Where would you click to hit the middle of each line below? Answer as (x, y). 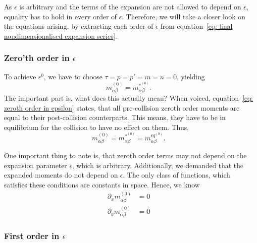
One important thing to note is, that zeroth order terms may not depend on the (125, 155)
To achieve (20, 76)
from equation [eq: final (197, 26)
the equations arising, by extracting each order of (79, 26)
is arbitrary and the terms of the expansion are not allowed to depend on (130, 6)
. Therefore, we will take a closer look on (184, 16)
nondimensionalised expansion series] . (61, 35)
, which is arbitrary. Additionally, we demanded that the (158, 165)
